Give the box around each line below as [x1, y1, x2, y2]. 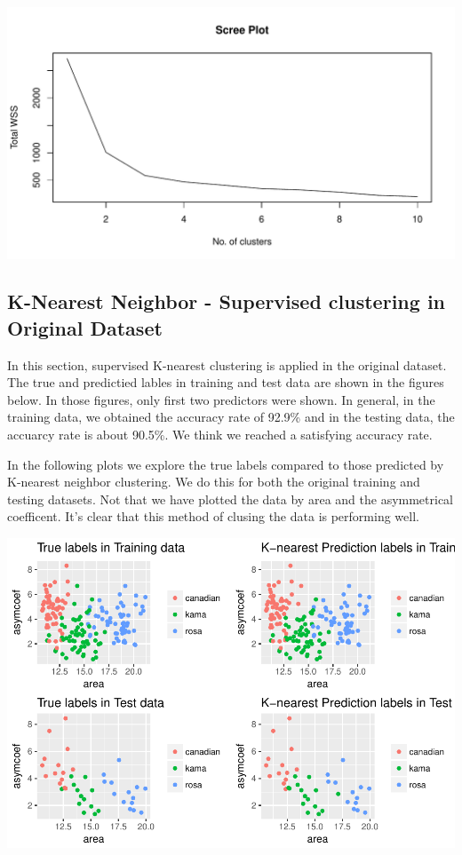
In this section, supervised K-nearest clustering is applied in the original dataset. [7, 355, 447, 374]
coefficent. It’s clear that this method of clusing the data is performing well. [7, 507, 419, 526]
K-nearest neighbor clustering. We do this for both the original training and [7, 472, 420, 491]
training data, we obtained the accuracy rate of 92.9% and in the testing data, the [7, 408, 455, 426]
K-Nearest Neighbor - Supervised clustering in [7, 288, 445, 315]
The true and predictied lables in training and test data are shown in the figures [7, 373, 444, 392]
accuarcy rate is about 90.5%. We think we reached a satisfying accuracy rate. [7, 425, 433, 444]
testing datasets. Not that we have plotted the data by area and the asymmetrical [7, 489, 454, 508]
